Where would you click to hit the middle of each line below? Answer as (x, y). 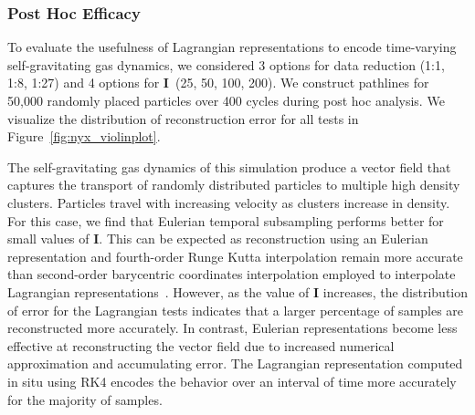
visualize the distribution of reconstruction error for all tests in (183, 118)
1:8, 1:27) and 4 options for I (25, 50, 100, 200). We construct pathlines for (218, 83)
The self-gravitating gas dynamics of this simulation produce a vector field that (229, 166)
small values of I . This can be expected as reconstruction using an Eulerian (218, 239)
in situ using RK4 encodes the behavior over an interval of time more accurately (232, 381)
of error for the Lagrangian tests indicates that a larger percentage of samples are (236, 310)
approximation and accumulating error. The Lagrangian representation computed (235, 363)
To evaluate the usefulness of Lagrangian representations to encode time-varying (232, 47)
